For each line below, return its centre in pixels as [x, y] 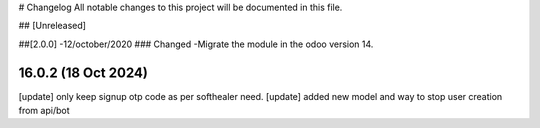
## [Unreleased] [52, 26]
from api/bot [44, 111]
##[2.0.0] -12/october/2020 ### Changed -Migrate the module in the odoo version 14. [196, 44]
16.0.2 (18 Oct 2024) [83, 72]
